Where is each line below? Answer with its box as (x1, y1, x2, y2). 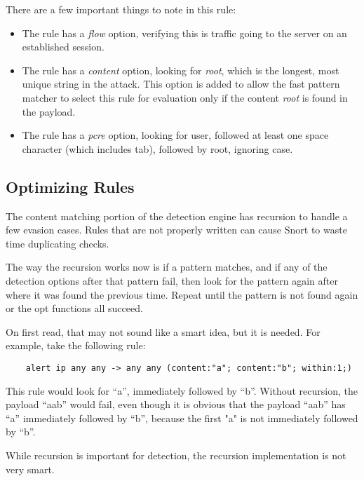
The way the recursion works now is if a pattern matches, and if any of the (6, 259, 328, 274)
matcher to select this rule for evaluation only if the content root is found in (22, 90, 348, 104)
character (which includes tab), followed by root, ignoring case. (22, 141, 293, 156)
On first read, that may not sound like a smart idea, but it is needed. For (6, 324, 321, 339)
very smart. (6, 461, 55, 476)
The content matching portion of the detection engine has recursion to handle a (6, 208, 348, 223)
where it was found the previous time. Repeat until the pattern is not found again (6, 287, 358, 302)
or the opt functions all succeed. (6, 301, 143, 316)
